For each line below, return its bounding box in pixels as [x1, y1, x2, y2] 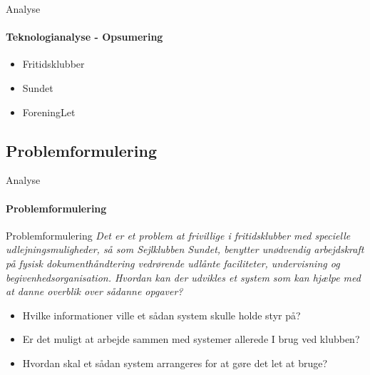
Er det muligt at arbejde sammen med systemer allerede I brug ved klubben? [22, 332, 360, 346]
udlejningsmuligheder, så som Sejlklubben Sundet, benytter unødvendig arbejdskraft [6, 242, 364, 257]
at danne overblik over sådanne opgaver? [6, 284, 183, 299]
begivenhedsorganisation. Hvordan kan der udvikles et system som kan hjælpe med [6, 269, 361, 284]
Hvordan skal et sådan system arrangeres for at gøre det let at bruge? [22, 355, 328, 370]
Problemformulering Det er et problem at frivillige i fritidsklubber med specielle [6, 227, 351, 242]
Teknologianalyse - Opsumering [6, 29, 163, 44]
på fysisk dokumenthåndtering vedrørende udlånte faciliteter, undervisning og [6, 255, 340, 270]
